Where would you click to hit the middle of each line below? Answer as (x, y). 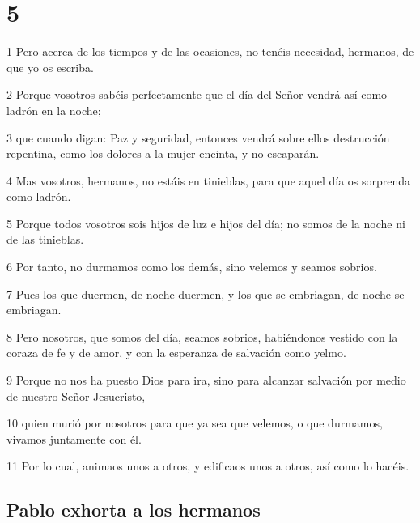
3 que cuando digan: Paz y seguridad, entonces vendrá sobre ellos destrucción (198, 137)
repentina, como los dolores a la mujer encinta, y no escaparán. (163, 153)
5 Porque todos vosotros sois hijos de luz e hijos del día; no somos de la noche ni (206, 223)
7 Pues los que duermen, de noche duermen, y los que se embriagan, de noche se (206, 293)
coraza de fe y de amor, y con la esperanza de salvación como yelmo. (176, 353)
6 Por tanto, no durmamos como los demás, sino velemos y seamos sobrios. (192, 267)
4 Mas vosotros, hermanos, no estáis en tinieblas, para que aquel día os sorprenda (209, 180)
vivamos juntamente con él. (74, 438)
